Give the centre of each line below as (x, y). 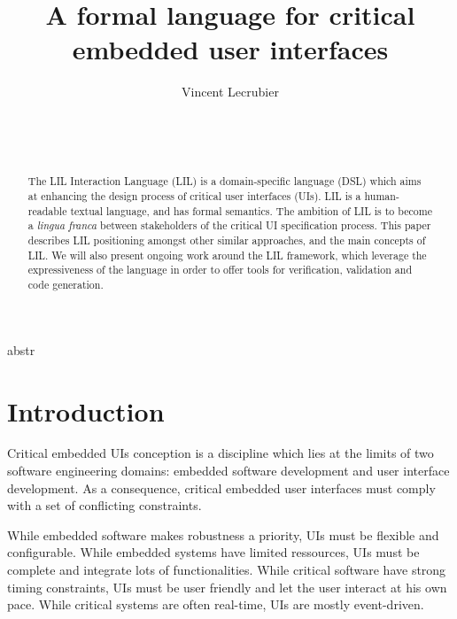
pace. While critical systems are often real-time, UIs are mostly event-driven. (216, 604)
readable (47, 210)
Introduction (86, 410)
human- (382, 196)
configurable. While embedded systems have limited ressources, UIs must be (213, 552)
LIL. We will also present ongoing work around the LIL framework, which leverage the (227, 255)
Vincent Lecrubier (230, 92)
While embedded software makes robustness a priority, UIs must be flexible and (223, 534)
